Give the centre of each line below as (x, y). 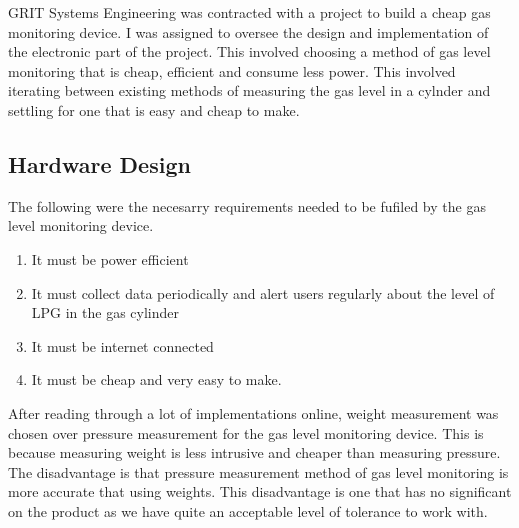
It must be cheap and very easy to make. (156, 379)
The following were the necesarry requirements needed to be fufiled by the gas (247, 205)
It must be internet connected (122, 345)
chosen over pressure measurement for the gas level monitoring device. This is (246, 432)
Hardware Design (99, 163)
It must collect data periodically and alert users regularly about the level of (263, 292)
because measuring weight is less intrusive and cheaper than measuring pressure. (254, 452)
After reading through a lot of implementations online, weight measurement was (253, 412)
